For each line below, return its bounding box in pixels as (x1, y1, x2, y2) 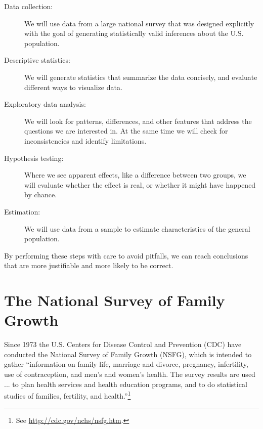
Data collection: (4, 1, 53, 11)
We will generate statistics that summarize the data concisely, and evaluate (24, 71, 257, 82)
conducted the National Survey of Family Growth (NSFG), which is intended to (4, 349, 252, 359)
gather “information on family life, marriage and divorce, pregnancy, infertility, (4, 359, 248, 369)
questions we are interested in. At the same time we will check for (24, 125, 228, 136)
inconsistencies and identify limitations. (24, 135, 147, 146)
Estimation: (4, 206, 40, 217)
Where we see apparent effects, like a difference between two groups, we (24, 169, 246, 180)
